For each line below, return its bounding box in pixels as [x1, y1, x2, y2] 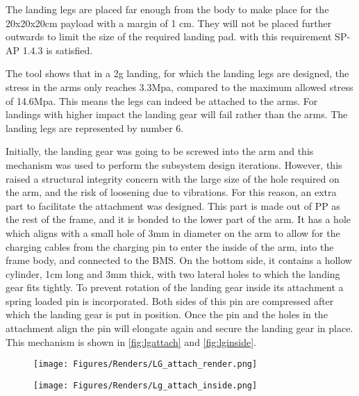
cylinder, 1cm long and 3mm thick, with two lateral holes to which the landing [6, 266, 340, 281]
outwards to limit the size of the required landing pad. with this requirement [6, 29, 332, 44]
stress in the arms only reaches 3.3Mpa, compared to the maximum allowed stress [6, 79, 353, 94]
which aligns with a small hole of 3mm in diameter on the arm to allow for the [6, 225, 340, 240]
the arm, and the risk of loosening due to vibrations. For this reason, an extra [6, 185, 337, 199]
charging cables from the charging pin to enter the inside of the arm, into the [6, 239, 334, 254]
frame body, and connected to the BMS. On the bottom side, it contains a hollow [6, 253, 352, 267]
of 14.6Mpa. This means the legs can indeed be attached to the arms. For [6, 93, 318, 108]
